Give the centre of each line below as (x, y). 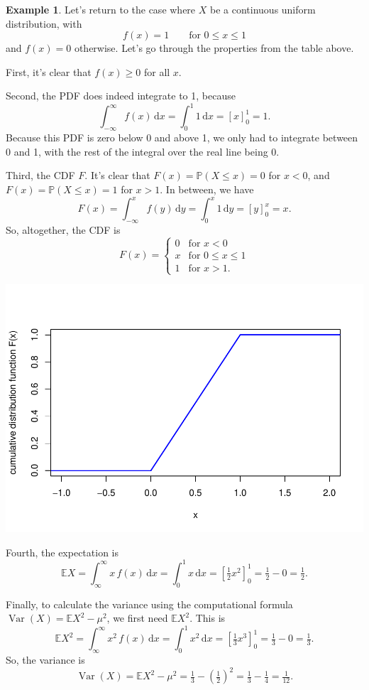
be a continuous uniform (263, 9)
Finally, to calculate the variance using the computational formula (149, 604)
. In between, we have (207, 189)
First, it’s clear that (49, 71)
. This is (208, 618)
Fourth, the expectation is (62, 552)
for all (157, 71)
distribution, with (44, 23)
